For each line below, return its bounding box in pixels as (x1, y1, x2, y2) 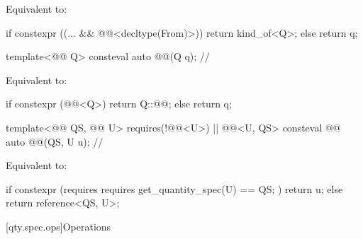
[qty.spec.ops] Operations (6, 218, 111, 233)
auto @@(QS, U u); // (6, 134, 104, 148)
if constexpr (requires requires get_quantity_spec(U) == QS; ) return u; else (6, 181, 343, 196)
